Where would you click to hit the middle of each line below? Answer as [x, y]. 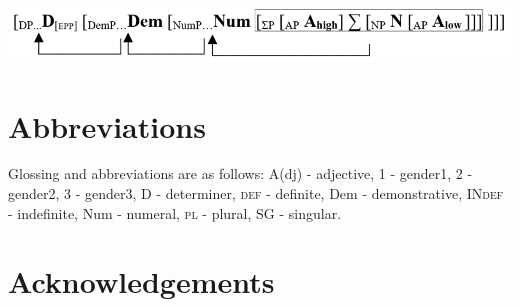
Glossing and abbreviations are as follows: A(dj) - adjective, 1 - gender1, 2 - [240, 173]
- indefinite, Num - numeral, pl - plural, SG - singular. [175, 212]
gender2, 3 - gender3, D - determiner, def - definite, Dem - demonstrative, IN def [256, 193]
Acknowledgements [141, 281]
